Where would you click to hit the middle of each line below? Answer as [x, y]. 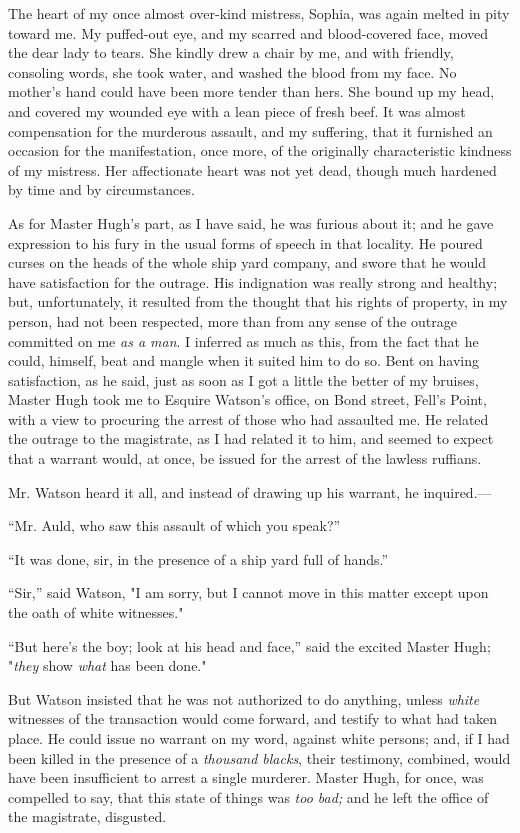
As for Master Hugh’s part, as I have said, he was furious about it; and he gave [251, 222]
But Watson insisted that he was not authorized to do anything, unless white [244, 698]
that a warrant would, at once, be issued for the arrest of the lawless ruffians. [245, 458]
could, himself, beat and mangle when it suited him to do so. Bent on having [243, 360]
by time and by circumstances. [101, 189]
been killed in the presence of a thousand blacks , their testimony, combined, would [259, 757]
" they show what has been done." [107, 665]
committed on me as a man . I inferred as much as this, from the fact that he [243, 340]
